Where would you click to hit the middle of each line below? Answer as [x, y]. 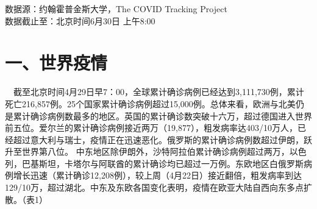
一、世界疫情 [56, 62]
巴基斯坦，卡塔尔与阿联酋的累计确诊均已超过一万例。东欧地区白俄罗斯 [162, 163]
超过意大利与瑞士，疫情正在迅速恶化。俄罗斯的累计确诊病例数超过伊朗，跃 [162, 139]
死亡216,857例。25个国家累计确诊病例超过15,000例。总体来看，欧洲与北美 [150, 103]
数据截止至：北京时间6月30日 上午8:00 [80, 20]
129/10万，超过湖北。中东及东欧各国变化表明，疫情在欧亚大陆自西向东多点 [154, 187]
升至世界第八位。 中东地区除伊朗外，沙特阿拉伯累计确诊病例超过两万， [147, 151]
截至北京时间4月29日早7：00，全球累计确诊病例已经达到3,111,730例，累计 [159, 92]
